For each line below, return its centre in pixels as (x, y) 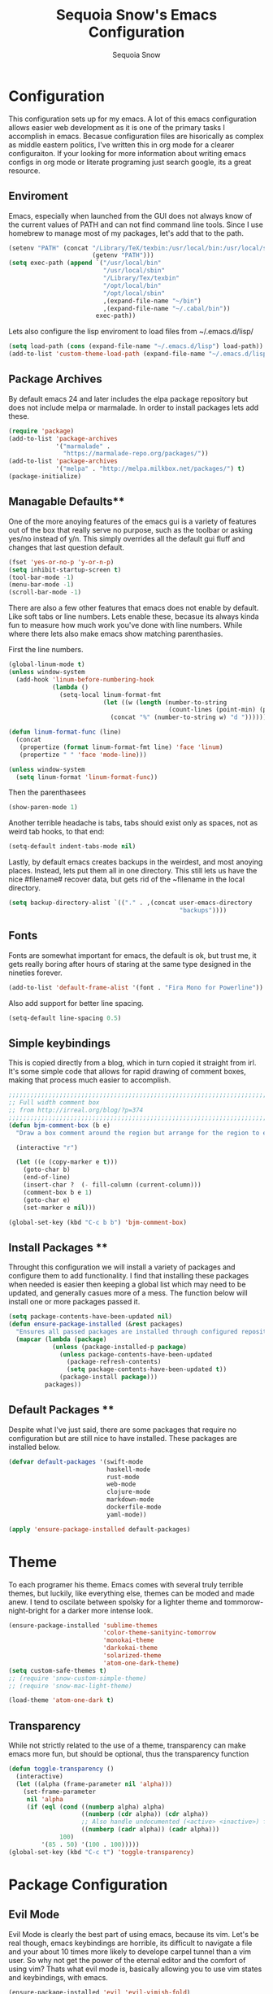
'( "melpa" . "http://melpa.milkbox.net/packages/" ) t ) (150, 469)
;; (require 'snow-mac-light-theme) (70, 1686)
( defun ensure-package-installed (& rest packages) (96, 1324)
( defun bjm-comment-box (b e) (60, 1125)
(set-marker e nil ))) (59, 1208)
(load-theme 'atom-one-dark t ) (61, 1700)
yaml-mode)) (127, 1514)
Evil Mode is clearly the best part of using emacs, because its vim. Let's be (134, 1934)
